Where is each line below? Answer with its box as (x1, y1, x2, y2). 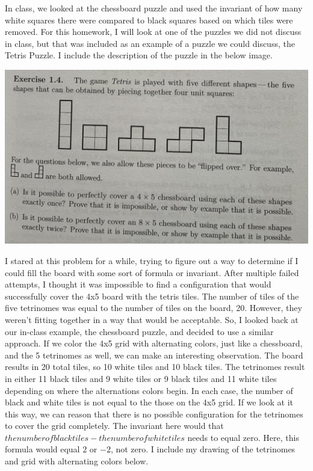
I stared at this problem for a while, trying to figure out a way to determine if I (5, 254, 299, 266)
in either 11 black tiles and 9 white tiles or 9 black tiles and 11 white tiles (5, 372, 277, 384)
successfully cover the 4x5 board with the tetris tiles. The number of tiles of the (5, 289, 299, 302)
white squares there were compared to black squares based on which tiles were (5, 13, 293, 26)
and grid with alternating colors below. (5, 455, 149, 467)
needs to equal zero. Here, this (187, 431, 299, 443)
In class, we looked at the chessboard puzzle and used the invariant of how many (5, 2, 303, 14)
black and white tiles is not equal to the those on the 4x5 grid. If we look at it (5, 396, 293, 408)
